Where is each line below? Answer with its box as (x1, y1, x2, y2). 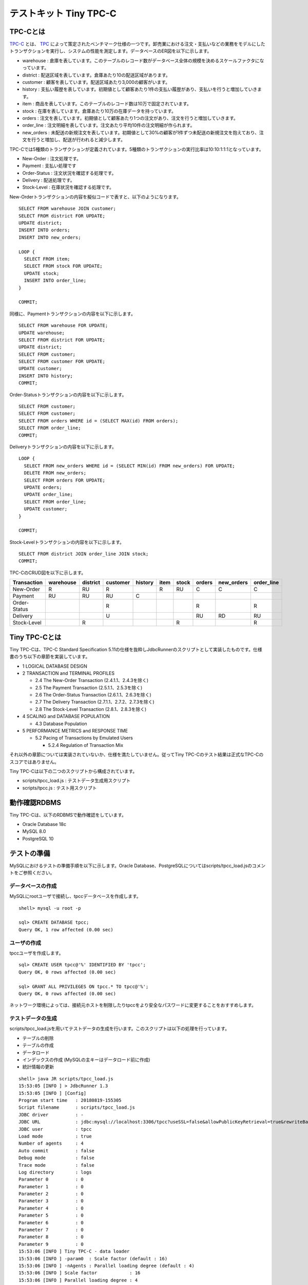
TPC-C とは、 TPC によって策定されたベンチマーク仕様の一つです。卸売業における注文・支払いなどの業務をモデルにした (9, 41, 265, 47)
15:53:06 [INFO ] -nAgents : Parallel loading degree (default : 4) (18, 1262, 195, 1269)
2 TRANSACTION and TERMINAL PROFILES (22, 670, 115, 676)
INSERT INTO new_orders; (18, 234, 81, 240)
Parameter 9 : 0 (18, 1241, 84, 1247)
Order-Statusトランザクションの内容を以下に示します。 (9, 391, 127, 398)
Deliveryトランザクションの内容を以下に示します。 (9, 444, 117, 450)
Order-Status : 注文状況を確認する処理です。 (22, 170, 117, 176)
